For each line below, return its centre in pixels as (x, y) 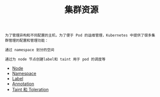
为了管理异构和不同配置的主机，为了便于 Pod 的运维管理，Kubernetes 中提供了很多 (78, 35)
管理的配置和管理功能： (28, 41)
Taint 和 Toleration (30, 90)
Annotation (23, 84)
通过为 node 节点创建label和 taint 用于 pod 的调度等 (55, 59)
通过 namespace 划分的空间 (30, 50)
